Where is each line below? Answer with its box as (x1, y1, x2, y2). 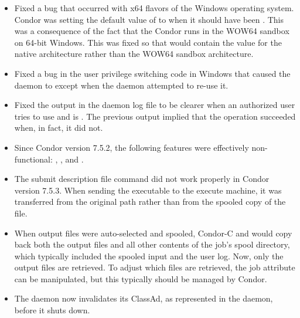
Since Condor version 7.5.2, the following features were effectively (14, 141, 249, 153)
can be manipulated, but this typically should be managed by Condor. (14, 272, 267, 285)
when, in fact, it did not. (14, 121, 103, 134)
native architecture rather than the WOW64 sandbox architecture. (14, 48, 254, 60)
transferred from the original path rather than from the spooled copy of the (14, 195, 286, 208)
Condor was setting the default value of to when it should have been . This (14, 13, 284, 25)
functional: (14, 153, 53, 165)
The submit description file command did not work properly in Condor (14, 172, 270, 185)
